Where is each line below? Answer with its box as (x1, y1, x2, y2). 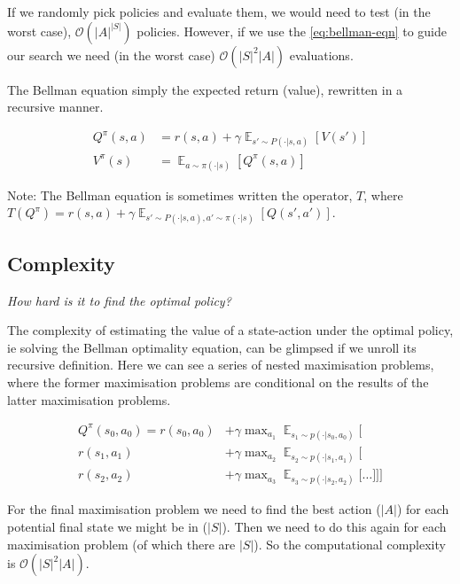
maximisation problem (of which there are (7, 534, 236, 553)
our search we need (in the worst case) (7, 45, 215, 64)
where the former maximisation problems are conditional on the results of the (7, 373, 429, 392)
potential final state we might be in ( (7, 518, 208, 536)
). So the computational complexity (253, 534, 446, 553)
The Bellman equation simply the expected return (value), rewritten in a (7, 80, 403, 98)
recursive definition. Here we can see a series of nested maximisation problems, (7, 355, 434, 374)
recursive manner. (7, 97, 104, 116)
